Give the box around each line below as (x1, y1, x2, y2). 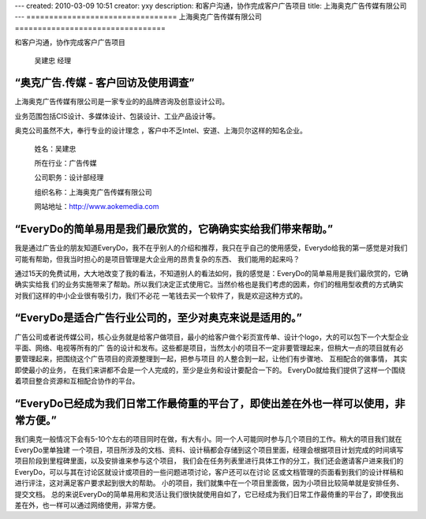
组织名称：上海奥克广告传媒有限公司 (34, 187, 152, 196)
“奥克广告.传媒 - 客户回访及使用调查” (14, 76, 195, 90)
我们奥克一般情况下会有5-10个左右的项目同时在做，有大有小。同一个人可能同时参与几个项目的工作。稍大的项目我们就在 (14, 434, 402, 443)
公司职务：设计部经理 (34, 173, 104, 182)
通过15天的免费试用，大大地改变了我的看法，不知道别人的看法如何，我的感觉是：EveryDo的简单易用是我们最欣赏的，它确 (14, 268, 409, 278)
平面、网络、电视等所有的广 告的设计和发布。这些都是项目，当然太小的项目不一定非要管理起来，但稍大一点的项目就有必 (14, 343, 404, 353)
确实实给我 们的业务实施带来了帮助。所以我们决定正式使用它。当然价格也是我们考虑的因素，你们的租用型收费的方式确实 (14, 280, 404, 289)
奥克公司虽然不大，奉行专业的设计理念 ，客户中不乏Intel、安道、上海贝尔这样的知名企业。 (14, 126, 307, 136)
